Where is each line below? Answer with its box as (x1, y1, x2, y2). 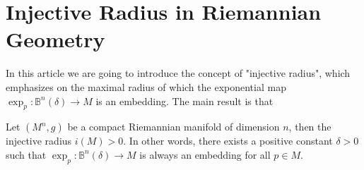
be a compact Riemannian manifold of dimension (67, 119, 280, 134)
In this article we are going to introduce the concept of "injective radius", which (6, 66, 351, 80)
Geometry (6, 25, 105, 54)
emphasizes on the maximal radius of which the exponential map (6, 79, 286, 94)
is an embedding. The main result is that (95, 93, 274, 108)
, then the (288, 119, 331, 134)
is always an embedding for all (139, 147, 271, 162)
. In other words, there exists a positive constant (123, 133, 333, 148)
